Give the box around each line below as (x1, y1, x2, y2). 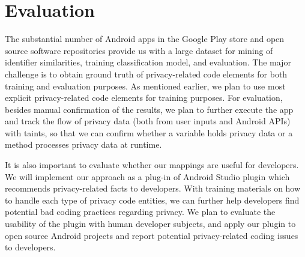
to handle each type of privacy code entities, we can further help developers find (5, 193, 300, 206)
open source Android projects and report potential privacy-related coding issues (5, 229, 298, 241)
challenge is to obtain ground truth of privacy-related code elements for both (5, 67, 288, 80)
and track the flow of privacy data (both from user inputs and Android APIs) (5, 115, 291, 127)
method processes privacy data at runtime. (5, 138, 162, 151)
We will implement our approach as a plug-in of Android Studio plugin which (5, 170, 290, 183)
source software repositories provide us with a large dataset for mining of (5, 44, 273, 56)
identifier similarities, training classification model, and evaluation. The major (5, 56, 291, 68)
